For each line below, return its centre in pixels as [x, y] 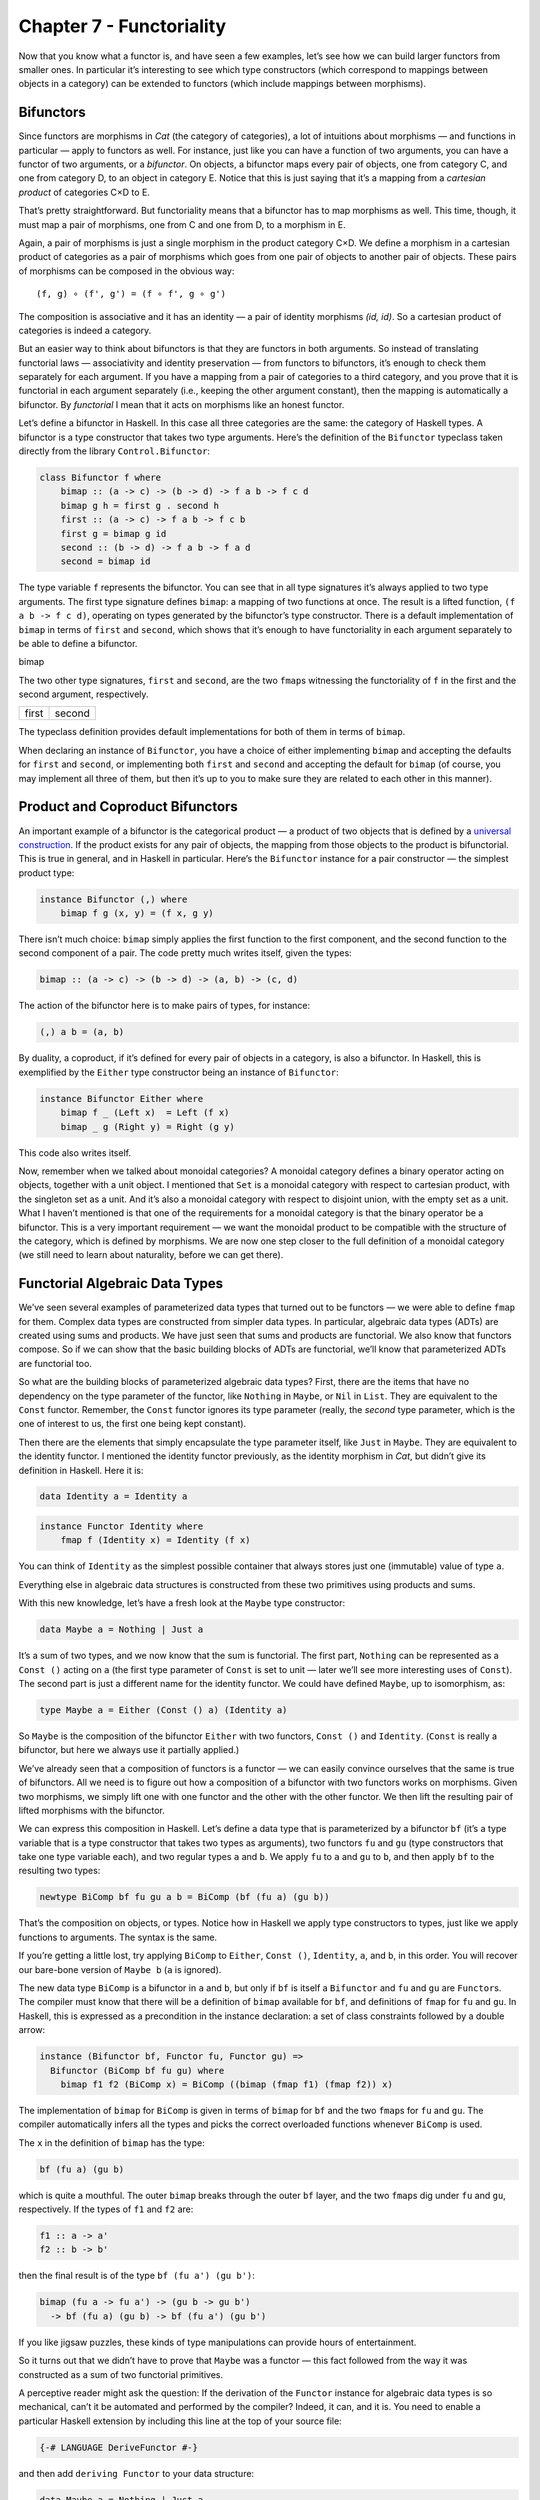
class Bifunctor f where [100, 478]
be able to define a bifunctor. [78, 643]
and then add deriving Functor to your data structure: [136, 2473]
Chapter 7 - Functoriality [122, 26]
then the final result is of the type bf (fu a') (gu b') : [136, 2276]
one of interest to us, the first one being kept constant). [132, 1424]
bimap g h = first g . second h [140, 505]
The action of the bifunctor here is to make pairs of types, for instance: [164, 1006]
